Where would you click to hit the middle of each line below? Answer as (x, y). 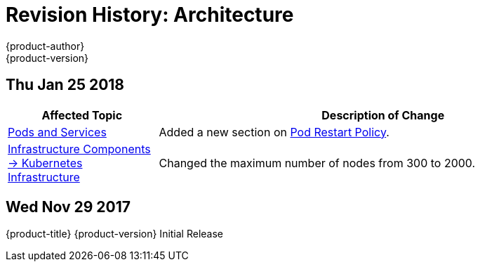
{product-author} (45, 46)
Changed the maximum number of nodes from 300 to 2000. (317, 163)
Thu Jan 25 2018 (65, 85)
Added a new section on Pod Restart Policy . (274, 132)
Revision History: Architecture (150, 15)
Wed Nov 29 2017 (68, 207)
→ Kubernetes (45, 163)
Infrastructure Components (79, 149)
